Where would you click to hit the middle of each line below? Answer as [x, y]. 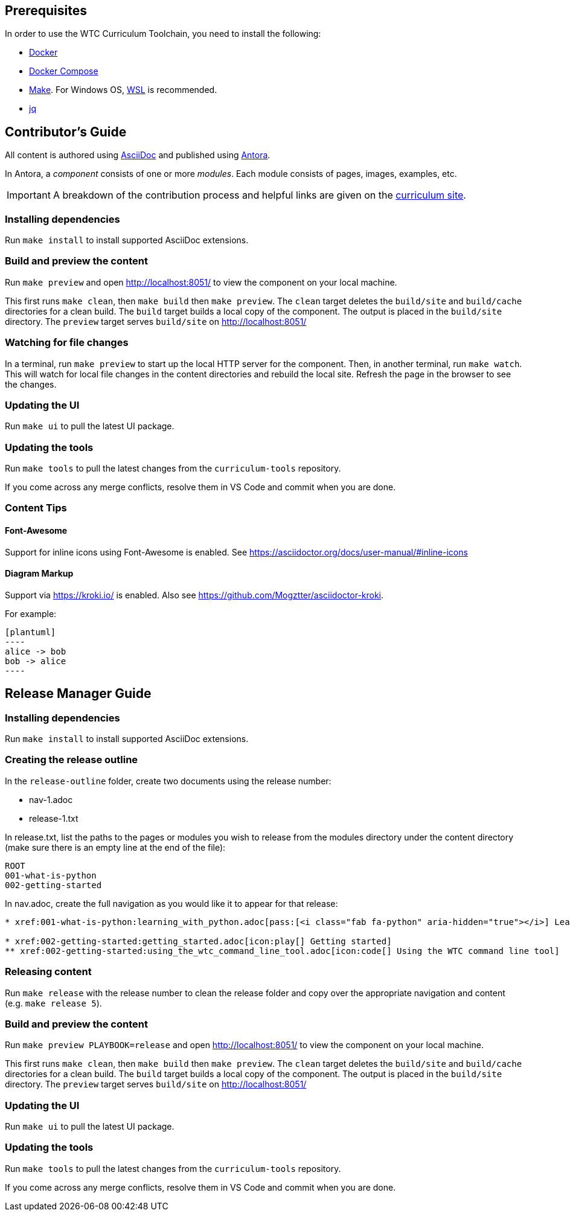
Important [29, 195]
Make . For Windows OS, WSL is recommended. [123, 90]
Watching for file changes [67, 343]
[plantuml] [30, 632]
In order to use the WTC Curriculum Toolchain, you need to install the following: [163, 34]
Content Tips [36, 508]
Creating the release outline [72, 760]
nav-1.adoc [51, 799]
